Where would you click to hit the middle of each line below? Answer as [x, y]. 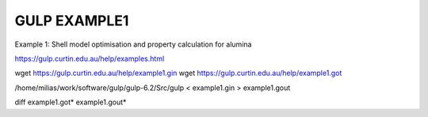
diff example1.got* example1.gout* [71, 102]
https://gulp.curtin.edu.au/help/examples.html [90, 58]
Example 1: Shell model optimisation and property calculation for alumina [133, 44]
